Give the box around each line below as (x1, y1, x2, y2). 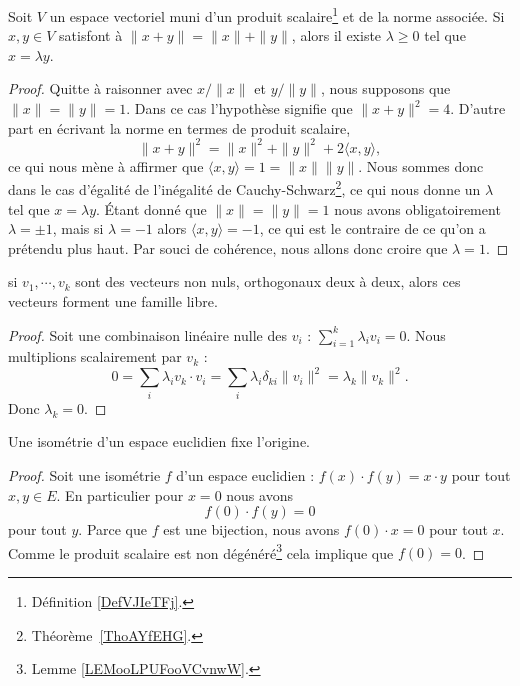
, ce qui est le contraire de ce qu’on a (259, 218, 486, 239)
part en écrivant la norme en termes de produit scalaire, (8, 117, 351, 138)
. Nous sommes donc (358, 155, 484, 176)
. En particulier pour (56, 484, 184, 505)
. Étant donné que (96, 198, 207, 219)
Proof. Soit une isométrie (8, 464, 161, 485)
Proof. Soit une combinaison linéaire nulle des (8, 324, 287, 345)
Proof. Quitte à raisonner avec (8, 78, 193, 99)
